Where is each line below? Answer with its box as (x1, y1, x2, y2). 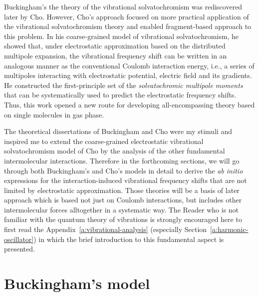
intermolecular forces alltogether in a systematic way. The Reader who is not (4, 204, 239, 214)
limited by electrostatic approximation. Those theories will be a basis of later (4, 184, 240, 195)
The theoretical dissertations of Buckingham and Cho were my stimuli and (4, 126, 233, 136)
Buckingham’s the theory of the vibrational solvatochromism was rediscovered (4, 1, 243, 11)
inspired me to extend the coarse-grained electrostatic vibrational (4, 135, 204, 146)
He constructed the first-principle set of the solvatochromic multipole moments (4, 79, 243, 90)
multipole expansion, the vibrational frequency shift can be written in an (4, 50, 227, 60)
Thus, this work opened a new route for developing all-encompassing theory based (4, 99, 255, 109)
